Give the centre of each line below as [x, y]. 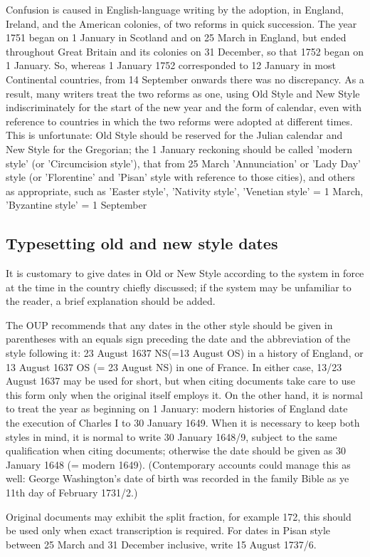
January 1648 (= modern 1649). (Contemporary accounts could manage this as [178, 464]
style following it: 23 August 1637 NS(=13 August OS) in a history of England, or [185, 353]
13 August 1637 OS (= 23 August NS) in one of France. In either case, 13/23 [174, 366]
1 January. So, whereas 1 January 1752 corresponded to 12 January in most [171, 65]
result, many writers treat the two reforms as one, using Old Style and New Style [183, 93]
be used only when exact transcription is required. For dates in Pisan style [168, 530]
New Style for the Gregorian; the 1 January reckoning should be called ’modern [179, 149]
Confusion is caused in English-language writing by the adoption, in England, [175, 9]
